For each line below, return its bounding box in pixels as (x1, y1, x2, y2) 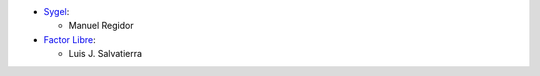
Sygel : (43, 6, 70, 17)
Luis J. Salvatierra (68, 48, 143, 60)
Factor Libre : (43, 33, 96, 45)
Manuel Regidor (68, 20, 134, 32)
